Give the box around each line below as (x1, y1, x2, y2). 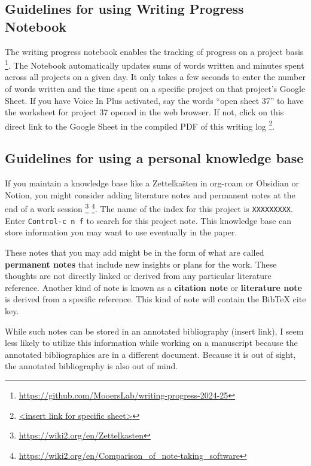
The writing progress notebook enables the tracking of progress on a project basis (5, 45, 304, 57)
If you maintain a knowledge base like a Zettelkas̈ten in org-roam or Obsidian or (5, 177, 299, 189)
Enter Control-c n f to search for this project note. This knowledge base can (5, 214, 292, 226)
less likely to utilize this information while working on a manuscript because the (5, 336, 298, 349)
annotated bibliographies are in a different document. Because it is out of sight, (5, 348, 296, 360)
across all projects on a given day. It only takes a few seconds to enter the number (5, 70, 306, 83)
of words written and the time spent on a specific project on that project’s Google (5, 82, 306, 95)
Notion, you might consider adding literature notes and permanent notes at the (5, 188, 295, 201)
